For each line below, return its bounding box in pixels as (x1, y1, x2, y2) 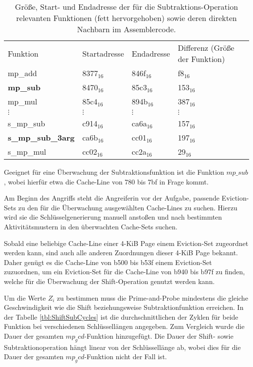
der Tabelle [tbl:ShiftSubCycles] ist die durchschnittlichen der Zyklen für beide (4, 311, 238, 322)
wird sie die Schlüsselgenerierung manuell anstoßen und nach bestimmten (4, 212, 222, 222)
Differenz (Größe (178, 42, 235, 53)
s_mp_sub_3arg (8, 132, 75, 143)
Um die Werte (4, 292, 46, 303)
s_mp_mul (8, 146, 46, 157)
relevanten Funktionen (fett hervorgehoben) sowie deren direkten (16, 12, 237, 23)
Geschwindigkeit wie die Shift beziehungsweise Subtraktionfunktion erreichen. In (4, 302, 244, 312)
